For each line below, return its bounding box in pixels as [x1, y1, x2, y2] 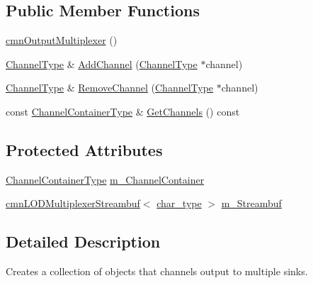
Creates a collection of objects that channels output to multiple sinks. [6, 264, 308, 279]
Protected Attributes [6, 138, 163, 160]
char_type [156, 196, 202, 211]
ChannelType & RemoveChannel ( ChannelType [6, 80, 214, 95]
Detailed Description [6, 231, 161, 253]
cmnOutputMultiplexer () [6, 33, 118, 48]
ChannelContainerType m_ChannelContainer [6, 172, 205, 187]
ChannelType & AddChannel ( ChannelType [6, 56, 198, 71]
